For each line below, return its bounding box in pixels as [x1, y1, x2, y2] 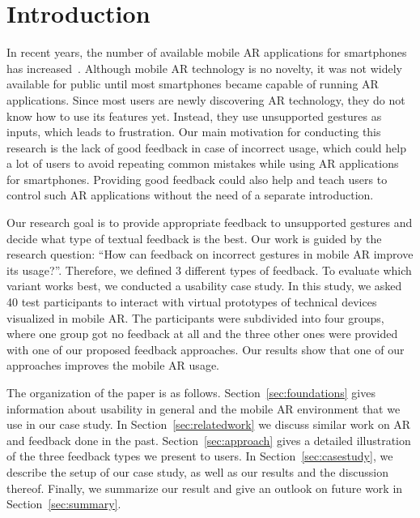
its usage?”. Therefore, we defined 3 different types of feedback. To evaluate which [6, 261, 412, 278]
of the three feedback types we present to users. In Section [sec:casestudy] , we [6, 447, 393, 464]
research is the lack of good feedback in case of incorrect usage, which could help [6, 139, 406, 156]
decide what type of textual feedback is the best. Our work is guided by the [6, 229, 382, 246]
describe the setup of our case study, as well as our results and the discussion [6, 463, 388, 480]
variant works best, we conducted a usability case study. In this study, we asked [6, 277, 402, 294]
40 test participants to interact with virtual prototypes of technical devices [6, 293, 377, 310]
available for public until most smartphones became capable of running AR [6, 75, 379, 92]
